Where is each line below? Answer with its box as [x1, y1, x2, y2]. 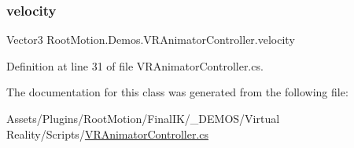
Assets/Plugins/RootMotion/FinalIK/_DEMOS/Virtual [6, 110, 280, 126]
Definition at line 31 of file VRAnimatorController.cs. [6, 57, 264, 74]
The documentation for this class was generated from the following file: [6, 84, 348, 100]
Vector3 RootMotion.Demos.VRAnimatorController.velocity [6, 31, 295, 48]
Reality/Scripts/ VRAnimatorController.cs [6, 125, 209, 142]
